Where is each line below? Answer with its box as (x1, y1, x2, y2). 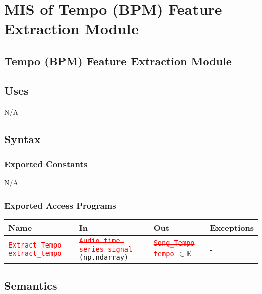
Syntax (4, 131, 41, 146)
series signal (79, 244, 133, 253)
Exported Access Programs (4, 199, 116, 211)
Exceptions (210, 221, 254, 233)
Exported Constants (4, 157, 88, 170)
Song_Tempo (153, 239, 195, 248)
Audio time (79, 236, 120, 245)
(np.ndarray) (79, 253, 129, 261)
